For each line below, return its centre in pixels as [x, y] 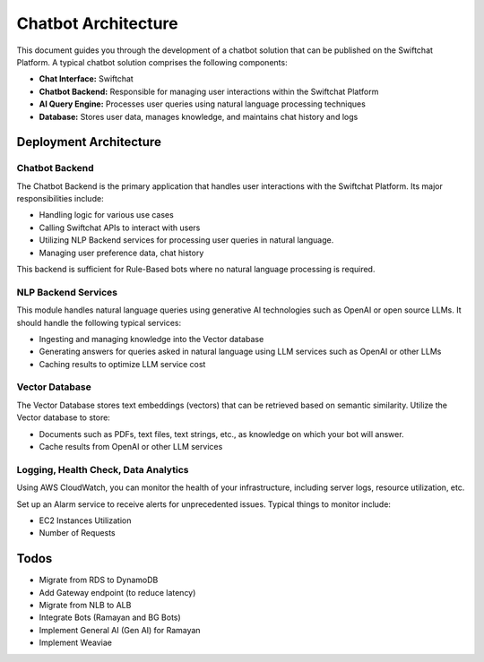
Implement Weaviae [75, 643]
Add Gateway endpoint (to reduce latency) [117, 592]
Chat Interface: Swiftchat [86, 79]
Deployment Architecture [89, 142]
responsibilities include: [60, 199]
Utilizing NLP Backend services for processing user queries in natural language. [186, 240]
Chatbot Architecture [97, 23]
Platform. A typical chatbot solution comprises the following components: [152, 62]
